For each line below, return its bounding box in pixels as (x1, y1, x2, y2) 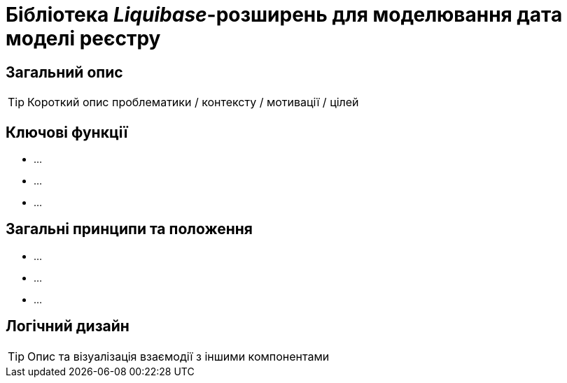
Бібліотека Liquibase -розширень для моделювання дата (6, 3, 563, 27)
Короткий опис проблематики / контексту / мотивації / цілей (27, 95, 359, 110)
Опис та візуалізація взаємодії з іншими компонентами (27, 349, 330, 363)
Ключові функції (6, 123, 128, 141)
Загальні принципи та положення (6, 220, 253, 238)
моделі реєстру (6, 27, 161, 50)
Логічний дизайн (6, 317, 129, 335)
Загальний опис (6, 63, 123, 81)
